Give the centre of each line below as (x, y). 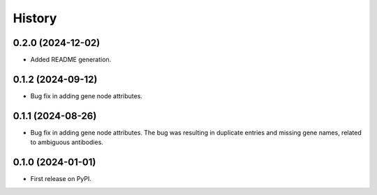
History (35, 18)
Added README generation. (71, 60)
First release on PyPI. (61, 179)
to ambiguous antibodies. (67, 142)
